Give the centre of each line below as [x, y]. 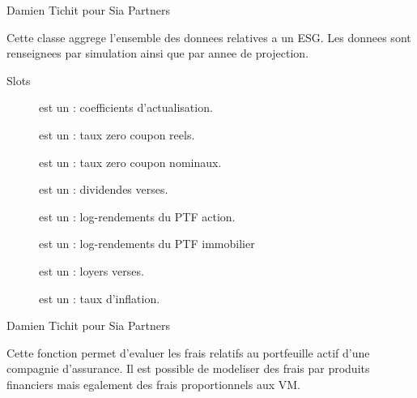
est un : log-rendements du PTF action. [137, 216]
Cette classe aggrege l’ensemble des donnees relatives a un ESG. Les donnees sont [209, 37]
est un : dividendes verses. [104, 189]
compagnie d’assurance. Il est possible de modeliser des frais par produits [188, 368]
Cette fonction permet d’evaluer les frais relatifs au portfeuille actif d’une [188, 352]
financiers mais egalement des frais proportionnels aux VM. [153, 384]
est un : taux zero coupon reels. [117, 134]
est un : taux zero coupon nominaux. [130, 162]
